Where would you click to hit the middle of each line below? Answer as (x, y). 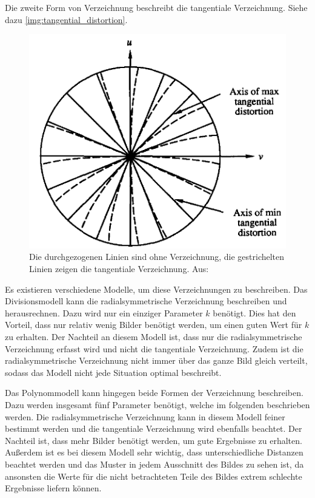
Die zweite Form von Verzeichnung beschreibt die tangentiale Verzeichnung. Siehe (156, 7)
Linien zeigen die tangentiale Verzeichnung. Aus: (119, 269)
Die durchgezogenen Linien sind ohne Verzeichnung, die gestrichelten (157, 257)
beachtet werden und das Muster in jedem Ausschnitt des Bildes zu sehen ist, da (154, 464)
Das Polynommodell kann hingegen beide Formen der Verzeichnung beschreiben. (154, 393)
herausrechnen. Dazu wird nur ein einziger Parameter (104, 312)
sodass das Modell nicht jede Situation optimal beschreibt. (113, 372)
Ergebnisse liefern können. (53, 488)
